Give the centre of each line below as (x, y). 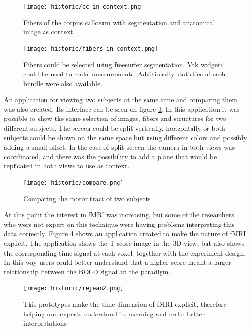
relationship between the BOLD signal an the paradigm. (87, 271)
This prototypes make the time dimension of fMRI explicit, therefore (125, 304)
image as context (48, 32)
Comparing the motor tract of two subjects (87, 198)
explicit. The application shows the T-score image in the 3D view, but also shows (124, 243)
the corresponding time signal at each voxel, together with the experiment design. (125, 252)
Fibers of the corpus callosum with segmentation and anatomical (119, 22)
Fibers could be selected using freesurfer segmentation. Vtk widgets (123, 64)
